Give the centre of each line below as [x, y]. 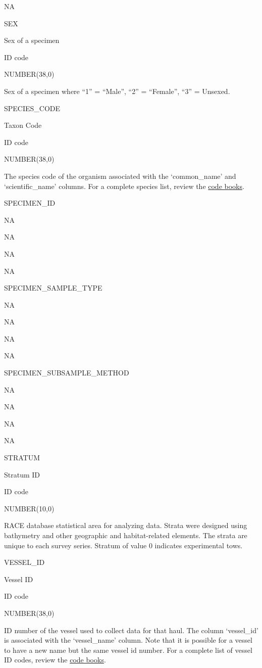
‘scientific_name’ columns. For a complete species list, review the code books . [124, 186]
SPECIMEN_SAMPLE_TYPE [53, 288]
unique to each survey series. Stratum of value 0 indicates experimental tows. [123, 545]
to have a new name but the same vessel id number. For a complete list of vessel [128, 650]
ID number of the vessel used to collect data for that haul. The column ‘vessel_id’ [131, 630]
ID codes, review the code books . [55, 660]
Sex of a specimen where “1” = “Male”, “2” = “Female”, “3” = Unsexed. [117, 91]
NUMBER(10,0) [29, 508]
